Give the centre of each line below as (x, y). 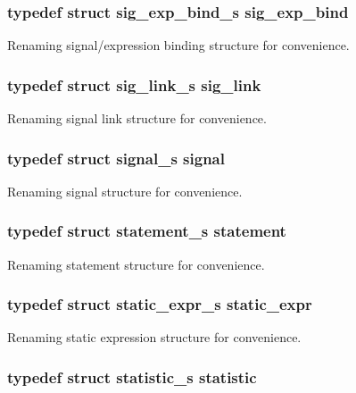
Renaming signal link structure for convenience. (137, 118)
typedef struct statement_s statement (147, 231)
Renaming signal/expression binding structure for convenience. (178, 45)
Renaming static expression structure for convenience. (154, 337)
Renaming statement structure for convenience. (136, 264)
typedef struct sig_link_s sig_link (134, 84)
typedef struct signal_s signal (116, 158)
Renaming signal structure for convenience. (125, 191)
